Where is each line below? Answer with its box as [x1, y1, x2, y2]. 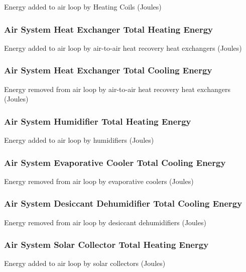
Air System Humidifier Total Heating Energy [4, 115, 191, 127]
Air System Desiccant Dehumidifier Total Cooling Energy [4, 197, 242, 210]
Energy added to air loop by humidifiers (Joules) [4, 135, 154, 145]
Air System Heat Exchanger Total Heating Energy [4, 23, 213, 35]
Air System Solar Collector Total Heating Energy [4, 238, 209, 251]
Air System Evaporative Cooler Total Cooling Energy [4, 156, 226, 168]
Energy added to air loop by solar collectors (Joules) [4, 258, 166, 268]
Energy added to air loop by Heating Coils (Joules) [4, 2, 162, 12]
